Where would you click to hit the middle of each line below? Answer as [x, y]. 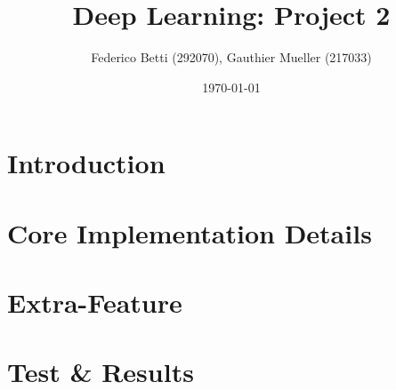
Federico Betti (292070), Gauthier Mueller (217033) [231, 57]
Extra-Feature [95, 302]
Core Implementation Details [190, 232]
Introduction [86, 163]
